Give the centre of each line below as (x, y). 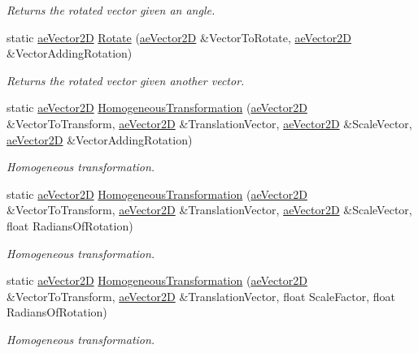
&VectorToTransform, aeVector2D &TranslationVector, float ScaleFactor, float (201, 296)
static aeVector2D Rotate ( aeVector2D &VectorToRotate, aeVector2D (179, 37)
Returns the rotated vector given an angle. (111, 10)
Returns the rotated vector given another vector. (126, 80)
